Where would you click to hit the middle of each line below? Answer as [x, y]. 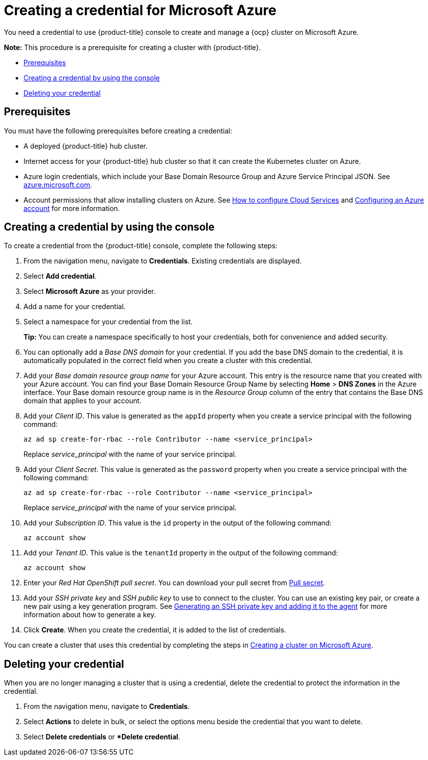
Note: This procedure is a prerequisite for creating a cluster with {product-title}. [132, 47]
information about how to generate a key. [90, 615]
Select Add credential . [60, 276]
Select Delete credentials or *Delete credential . [102, 737]
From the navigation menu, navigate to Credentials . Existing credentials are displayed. [163, 261]
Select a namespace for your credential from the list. [108, 322]
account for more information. [72, 208]
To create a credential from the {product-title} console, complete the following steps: [141, 246]
